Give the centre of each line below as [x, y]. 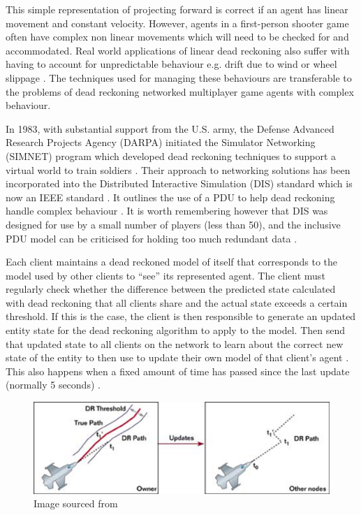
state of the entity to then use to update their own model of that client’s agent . [177, 357]
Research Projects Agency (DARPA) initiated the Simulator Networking [161, 142]
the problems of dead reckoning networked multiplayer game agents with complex [180, 91]
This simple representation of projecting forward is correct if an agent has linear [177, 9]
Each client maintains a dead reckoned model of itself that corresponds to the [172, 262]
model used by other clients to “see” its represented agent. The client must [165, 275]
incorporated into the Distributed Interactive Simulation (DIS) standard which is [179, 183]
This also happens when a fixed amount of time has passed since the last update [178, 371]
